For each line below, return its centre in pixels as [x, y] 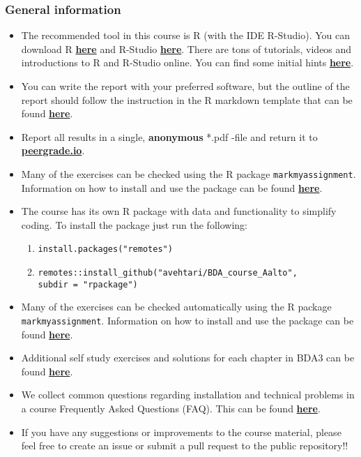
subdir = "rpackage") [88, 284]
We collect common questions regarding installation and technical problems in [188, 395]
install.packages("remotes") [105, 249]
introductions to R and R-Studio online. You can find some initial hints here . [187, 62]
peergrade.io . [53, 150]
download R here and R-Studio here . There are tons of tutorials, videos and [186, 48]
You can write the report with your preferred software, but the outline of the [185, 86]
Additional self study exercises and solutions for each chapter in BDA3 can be [188, 358]
